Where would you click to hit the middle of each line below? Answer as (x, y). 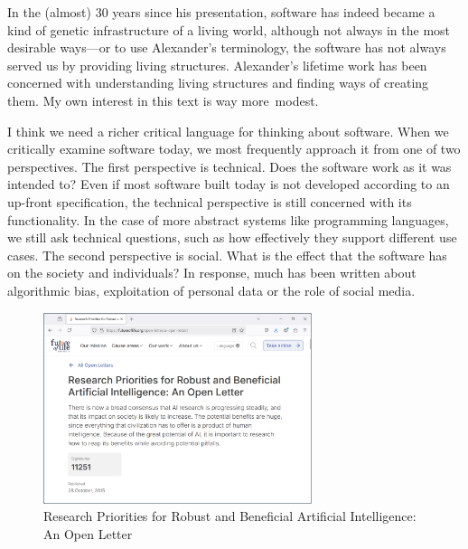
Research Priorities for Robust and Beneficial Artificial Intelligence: (230, 516)
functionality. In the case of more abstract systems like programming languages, (228, 219)
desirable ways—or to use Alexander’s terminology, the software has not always (227, 47)
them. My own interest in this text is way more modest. (163, 100)
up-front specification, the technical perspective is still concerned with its (210, 201)
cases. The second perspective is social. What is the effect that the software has (227, 255)
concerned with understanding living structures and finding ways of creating (218, 83)
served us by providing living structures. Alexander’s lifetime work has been (217, 65)
